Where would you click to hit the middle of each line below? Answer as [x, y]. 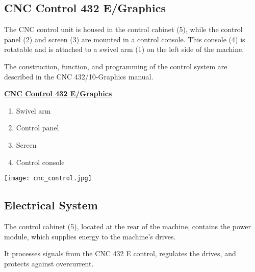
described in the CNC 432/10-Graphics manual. [79, 76]
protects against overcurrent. [49, 263]
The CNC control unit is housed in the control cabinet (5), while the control [123, 29]
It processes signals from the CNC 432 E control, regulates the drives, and [120, 253]
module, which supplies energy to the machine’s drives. [90, 236]
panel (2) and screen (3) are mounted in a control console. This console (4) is [125, 39]
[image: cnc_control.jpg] [48, 179]
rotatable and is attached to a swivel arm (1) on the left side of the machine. [124, 49]
